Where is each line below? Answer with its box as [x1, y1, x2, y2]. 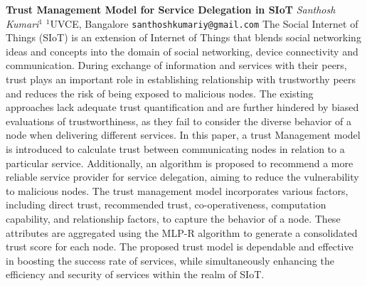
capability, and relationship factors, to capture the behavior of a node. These [6, 211, 341, 226]
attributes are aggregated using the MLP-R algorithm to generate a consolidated [6, 225, 358, 240]
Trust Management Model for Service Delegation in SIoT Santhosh [6, 2, 336, 16]
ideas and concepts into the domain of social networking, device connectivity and [6, 43, 358, 58]
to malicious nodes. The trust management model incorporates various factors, [6, 183, 349, 198]
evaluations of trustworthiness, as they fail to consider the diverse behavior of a [6, 113, 352, 128]
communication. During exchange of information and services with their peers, [6, 58, 347, 73]
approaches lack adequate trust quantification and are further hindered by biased [6, 100, 359, 115]
